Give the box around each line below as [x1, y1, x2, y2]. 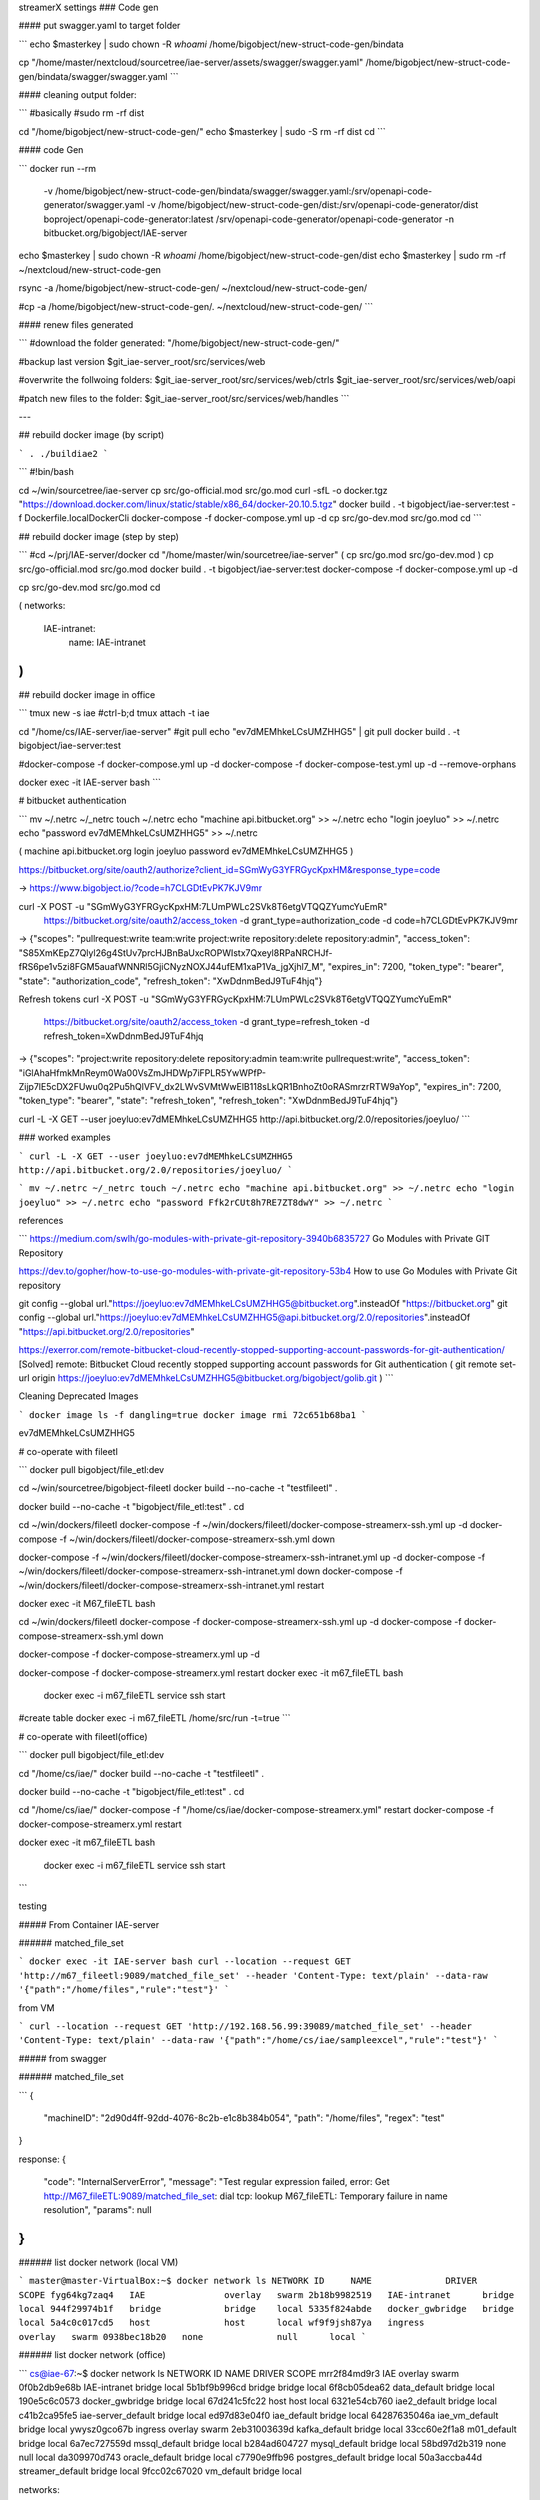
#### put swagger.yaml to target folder [18, 20, 181, 32]
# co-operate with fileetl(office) [18, 1730, 149, 1742]
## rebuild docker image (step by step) [18, 530, 180, 542]
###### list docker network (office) [18, 2349, 167, 2361]
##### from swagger [18, 2052, 107, 2064]
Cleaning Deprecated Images [18, 1390, 139, 1402]
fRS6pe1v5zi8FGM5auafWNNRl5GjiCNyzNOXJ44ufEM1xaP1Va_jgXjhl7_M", [18, 961, 326, 973]
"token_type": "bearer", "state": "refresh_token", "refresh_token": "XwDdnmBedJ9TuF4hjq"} [18, 1095, 399, 1107]
